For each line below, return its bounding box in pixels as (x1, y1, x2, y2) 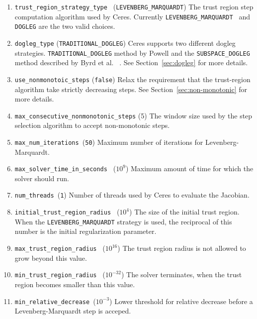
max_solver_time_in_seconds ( (14, 163, 116, 174)
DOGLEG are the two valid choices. (14, 21, 115, 31)
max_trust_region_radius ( (14, 243, 105, 253)
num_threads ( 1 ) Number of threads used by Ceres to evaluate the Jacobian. (14, 190, 250, 200)
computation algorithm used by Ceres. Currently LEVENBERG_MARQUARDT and (14, 11, 251, 21)
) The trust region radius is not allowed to (117, 243, 246, 253)
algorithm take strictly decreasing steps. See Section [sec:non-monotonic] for (14, 84, 247, 94)
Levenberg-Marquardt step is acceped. (14, 306, 131, 316)
